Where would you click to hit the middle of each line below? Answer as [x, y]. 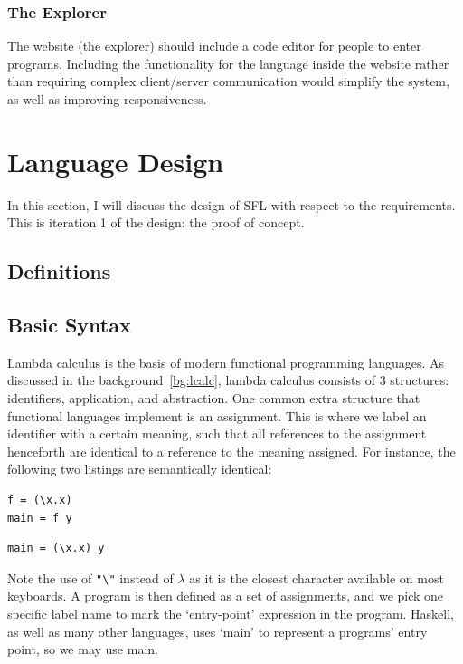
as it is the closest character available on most [317, 577]
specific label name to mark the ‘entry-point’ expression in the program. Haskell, [231, 614]
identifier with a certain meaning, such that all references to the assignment [217, 433]
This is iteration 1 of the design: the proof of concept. [156, 222]
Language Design [116, 161]
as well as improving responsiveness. [107, 99]
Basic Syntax [69, 325]
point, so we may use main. [83, 649]
